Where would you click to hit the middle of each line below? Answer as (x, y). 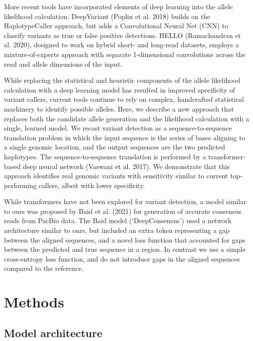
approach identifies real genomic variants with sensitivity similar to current (116, 176)
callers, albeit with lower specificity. (92, 185)
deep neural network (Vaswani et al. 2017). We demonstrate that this (126, 166)
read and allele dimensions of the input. (63, 64)
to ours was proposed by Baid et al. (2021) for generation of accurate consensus (123, 211)
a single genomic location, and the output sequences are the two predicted (115, 147)
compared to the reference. (44, 268)
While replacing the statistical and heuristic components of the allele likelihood (122, 80)
